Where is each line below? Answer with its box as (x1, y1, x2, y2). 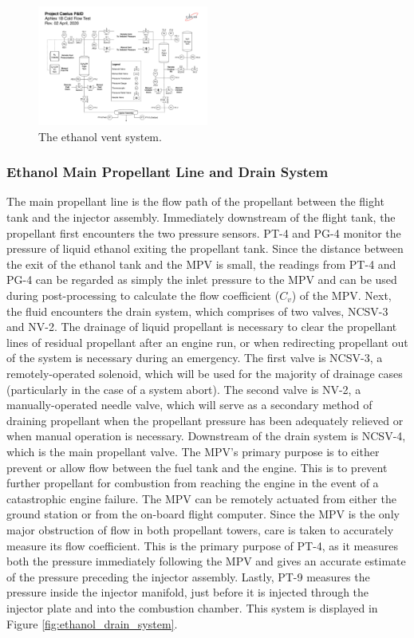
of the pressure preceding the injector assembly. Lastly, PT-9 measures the (6, 568, 370, 585)
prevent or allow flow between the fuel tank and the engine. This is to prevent (6, 459, 388, 475)
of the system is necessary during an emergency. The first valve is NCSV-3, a (6, 349, 383, 366)
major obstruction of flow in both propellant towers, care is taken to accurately (6, 521, 394, 538)
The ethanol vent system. (38, 128, 162, 144)
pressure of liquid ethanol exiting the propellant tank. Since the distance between (6, 240, 404, 257)
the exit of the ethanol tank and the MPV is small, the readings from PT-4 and (6, 255, 396, 272)
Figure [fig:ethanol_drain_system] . (6, 615, 178, 632)
